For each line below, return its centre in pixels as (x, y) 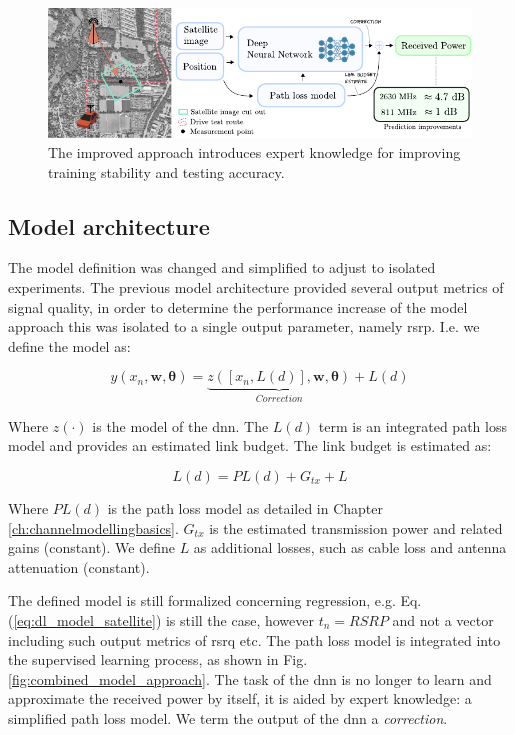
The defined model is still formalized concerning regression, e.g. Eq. (215, 600)
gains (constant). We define (91, 547)
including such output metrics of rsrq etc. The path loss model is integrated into (254, 639)
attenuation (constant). (79, 566)
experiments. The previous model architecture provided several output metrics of (256, 287)
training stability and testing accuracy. (166, 171)
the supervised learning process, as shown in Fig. (158, 659)
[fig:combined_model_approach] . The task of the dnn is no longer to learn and (250, 678)
